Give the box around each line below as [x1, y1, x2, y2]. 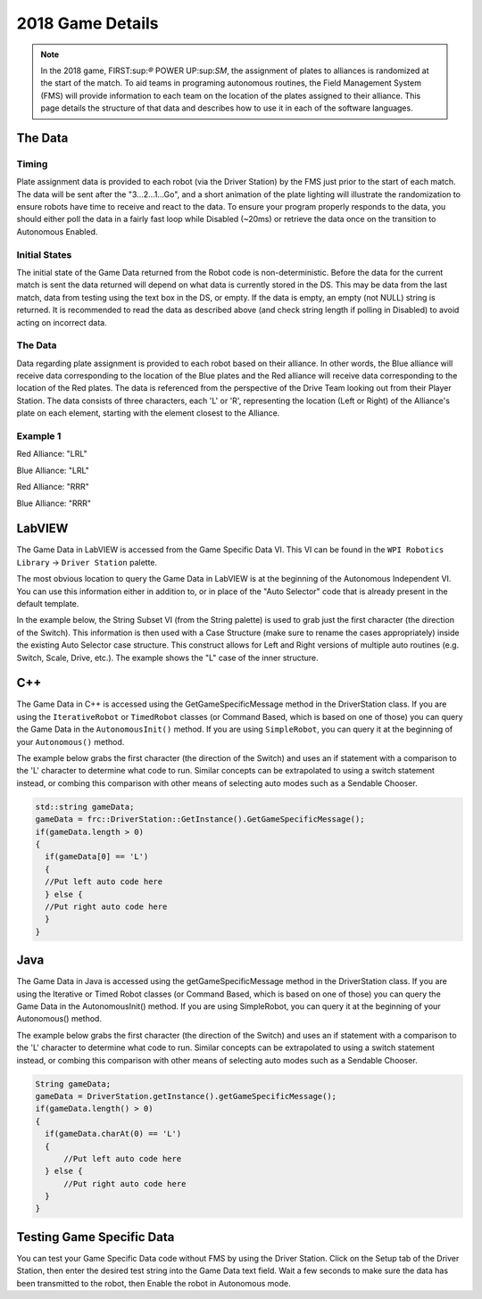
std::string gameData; [35, 801, 135, 812]
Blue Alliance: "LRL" [16, 465, 89, 476]
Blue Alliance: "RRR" [16, 498, 92, 509]
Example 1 [16, 430, 62, 442]
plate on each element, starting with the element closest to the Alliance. [16, 408, 280, 418]
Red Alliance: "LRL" [16, 449, 88, 459]
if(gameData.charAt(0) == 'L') [45, 1129, 182, 1139]
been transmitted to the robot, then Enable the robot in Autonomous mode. [16, 1278, 291, 1288]
